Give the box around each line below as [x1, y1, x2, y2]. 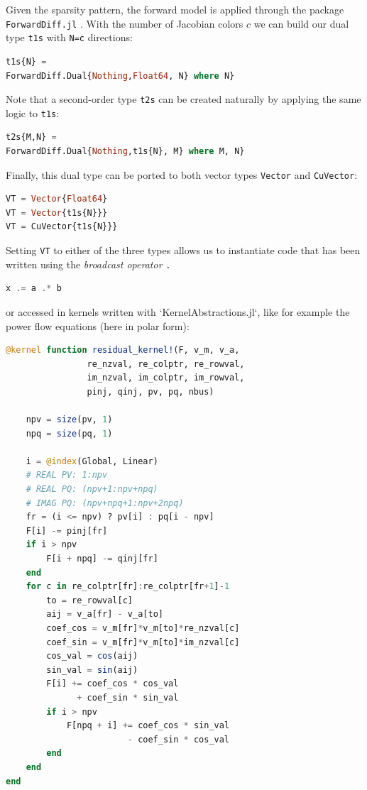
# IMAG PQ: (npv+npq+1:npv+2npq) [26, 498, 184, 508]
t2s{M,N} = [6, 132, 57, 143]
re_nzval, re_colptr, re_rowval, [87, 358, 245, 369]
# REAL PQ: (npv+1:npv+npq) [26, 484, 158, 495]
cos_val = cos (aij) [46, 651, 138, 662]
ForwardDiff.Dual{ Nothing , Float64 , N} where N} [6, 70, 235, 81]
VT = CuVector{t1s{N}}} [6, 221, 118, 232]
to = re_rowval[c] [46, 595, 133, 605]
